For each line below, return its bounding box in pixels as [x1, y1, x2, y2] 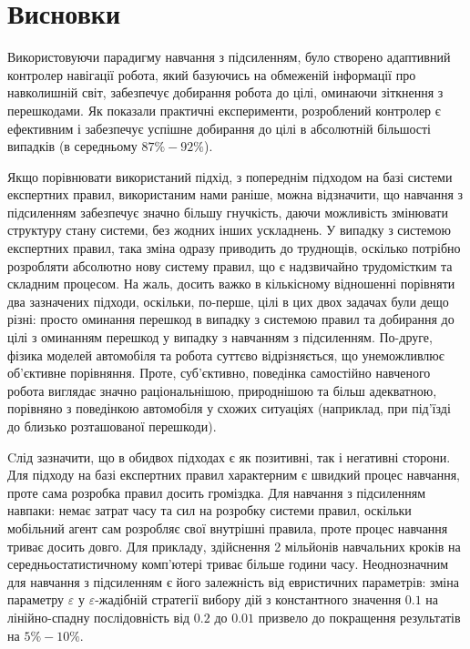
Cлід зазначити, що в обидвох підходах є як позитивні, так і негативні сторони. [7, 447, 451, 466]
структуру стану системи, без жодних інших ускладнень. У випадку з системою [7, 220, 451, 239]
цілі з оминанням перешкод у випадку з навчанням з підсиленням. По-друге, [7, 328, 433, 347]
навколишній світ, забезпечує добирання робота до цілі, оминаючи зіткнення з [7, 83, 444, 102]
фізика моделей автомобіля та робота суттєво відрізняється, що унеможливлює [7, 345, 444, 364]
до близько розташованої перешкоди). [7, 417, 217, 435]
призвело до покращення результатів [258, 607, 461, 626]
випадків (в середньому [7, 137, 138, 156]
